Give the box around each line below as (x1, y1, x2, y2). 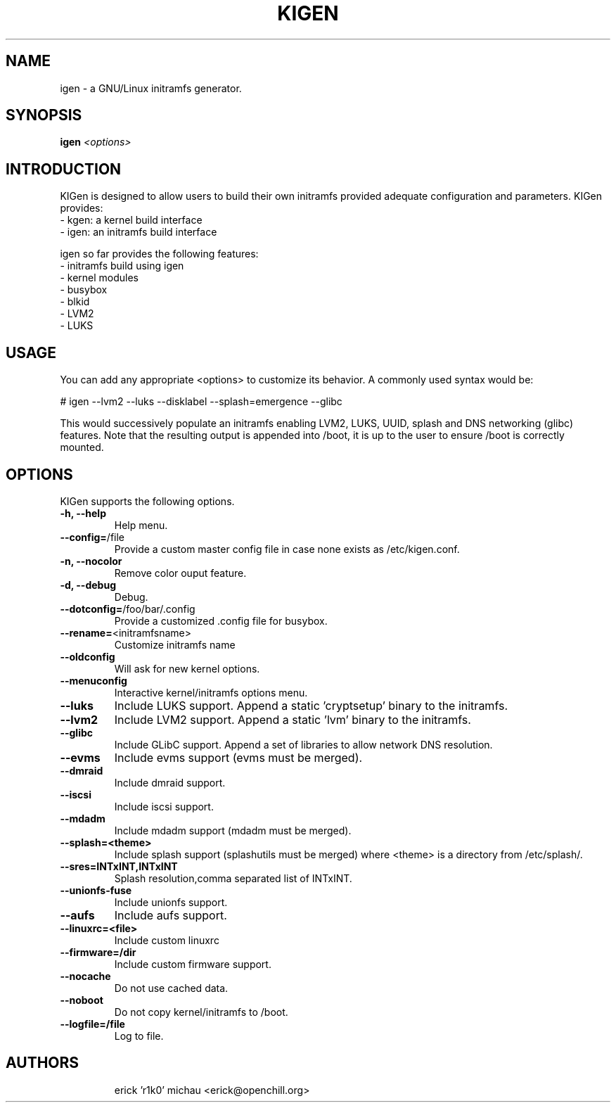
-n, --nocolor (60, 554, 122, 567)
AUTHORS (6, 1054, 79, 1072)
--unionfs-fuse (60, 884, 132, 896)
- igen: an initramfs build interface (60, 226, 217, 238)
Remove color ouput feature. (114, 566, 247, 579)
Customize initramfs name (114, 638, 236, 651)
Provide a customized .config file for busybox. (114, 614, 328, 627)
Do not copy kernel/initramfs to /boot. (114, 1005, 288, 1018)
